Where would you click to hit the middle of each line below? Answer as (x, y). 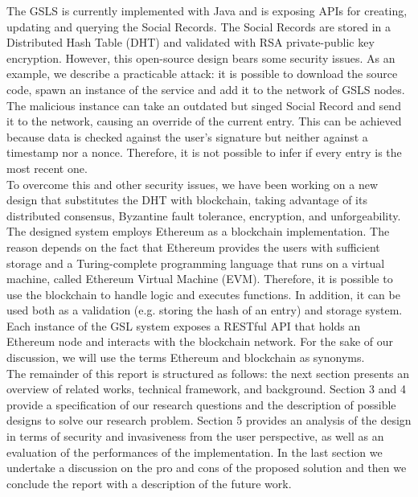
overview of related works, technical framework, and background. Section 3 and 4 (206, 389)
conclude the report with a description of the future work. (149, 483)
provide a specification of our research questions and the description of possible (201, 404)
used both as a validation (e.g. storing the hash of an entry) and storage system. (205, 310)
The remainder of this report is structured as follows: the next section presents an (208, 373)
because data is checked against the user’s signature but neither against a (187, 136)
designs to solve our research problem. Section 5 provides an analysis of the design (209, 420)
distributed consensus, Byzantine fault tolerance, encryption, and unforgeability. (204, 215)
